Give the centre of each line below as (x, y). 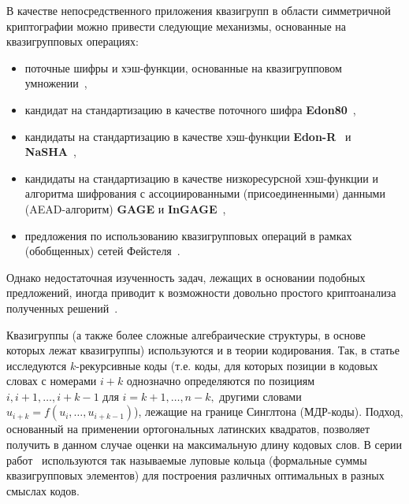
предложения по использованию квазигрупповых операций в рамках (188, 235)
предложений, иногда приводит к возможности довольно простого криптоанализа (201, 293)
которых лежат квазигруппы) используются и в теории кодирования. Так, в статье (203, 350)
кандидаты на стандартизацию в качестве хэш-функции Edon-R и (188, 136)
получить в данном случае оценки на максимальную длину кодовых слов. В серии (204, 445)
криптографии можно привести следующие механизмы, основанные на (176, 26)
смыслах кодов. (43, 490)
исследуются (37, 365)
